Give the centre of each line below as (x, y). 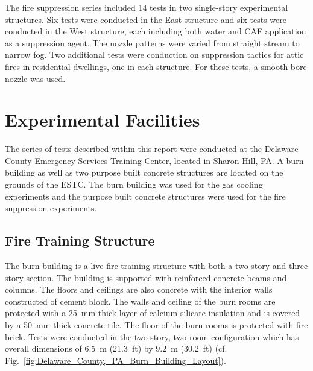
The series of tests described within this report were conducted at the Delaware (152, 149)
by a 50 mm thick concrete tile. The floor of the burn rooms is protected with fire (156, 325)
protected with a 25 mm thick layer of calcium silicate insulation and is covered (153, 313)
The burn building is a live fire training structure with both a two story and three (156, 266)
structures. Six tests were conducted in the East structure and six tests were (146, 19)
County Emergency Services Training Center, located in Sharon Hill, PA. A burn (154, 160)
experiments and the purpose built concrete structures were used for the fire (145, 196)
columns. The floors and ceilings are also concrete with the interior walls (139, 289)
